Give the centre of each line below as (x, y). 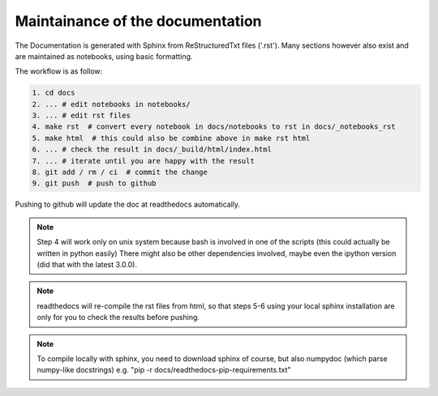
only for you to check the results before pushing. (118, 317)
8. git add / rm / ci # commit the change (120, 172)
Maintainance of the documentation (138, 21)
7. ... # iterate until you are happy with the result (143, 161)
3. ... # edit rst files (82, 116)
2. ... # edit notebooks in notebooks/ (111, 104)
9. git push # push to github (94, 183)
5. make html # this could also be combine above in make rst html (171, 138)
